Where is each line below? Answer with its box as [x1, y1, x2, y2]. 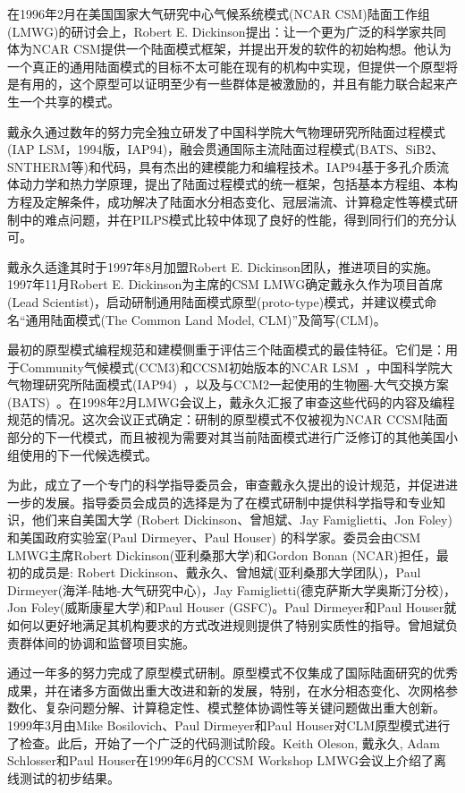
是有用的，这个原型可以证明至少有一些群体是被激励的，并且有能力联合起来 [7, 74, 445, 93]
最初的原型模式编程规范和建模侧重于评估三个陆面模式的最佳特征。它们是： [7, 340, 445, 359]
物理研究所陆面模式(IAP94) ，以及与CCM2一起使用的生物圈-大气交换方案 [19, 375, 449, 394]
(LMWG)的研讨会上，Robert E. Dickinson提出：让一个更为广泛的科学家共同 [7, 21, 446, 40]
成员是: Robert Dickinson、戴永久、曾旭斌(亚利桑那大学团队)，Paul [31, 563, 421, 582]
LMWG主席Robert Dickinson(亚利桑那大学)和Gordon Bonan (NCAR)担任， [7, 545, 436, 564]
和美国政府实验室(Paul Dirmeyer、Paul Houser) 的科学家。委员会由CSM [7, 528, 421, 547]
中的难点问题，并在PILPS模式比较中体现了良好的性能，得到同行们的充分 [19, 209, 444, 228]
